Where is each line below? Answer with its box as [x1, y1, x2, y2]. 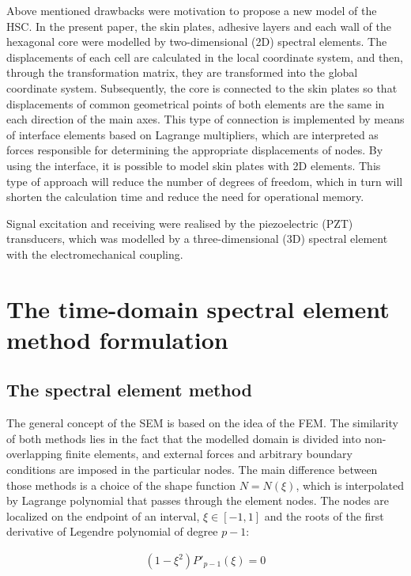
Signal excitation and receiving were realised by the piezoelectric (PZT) [6, 214, 353, 231]
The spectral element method [6, 377, 252, 402]
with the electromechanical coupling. [6, 245, 183, 262]
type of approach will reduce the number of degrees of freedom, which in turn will [6, 172, 403, 189]
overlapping [6, 445, 62, 462]
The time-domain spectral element [6, 292, 390, 324]
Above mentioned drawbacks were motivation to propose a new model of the [6, 2, 377, 18]
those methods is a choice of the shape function [6, 476, 236, 493]
